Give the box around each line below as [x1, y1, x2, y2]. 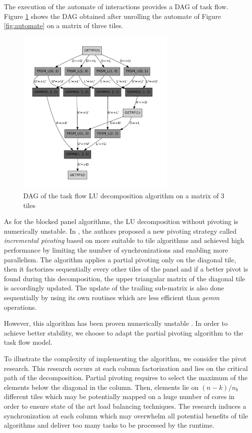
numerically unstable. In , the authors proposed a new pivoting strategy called [4, 225, 236, 236]
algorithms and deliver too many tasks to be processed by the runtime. [4, 420, 215, 430]
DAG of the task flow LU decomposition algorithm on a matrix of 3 [23, 191, 224, 201]
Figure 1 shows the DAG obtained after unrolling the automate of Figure [4, 11, 221, 21]
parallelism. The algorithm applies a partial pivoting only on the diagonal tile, [4, 254, 236, 264]
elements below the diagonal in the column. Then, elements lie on [4, 382, 199, 392]
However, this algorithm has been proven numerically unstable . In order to [4, 318, 228, 328]
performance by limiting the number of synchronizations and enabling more [4, 245, 228, 255]
